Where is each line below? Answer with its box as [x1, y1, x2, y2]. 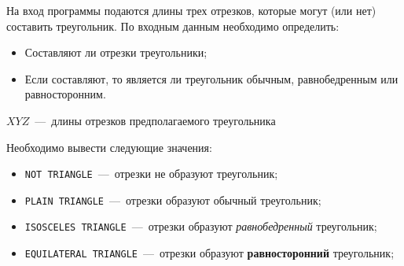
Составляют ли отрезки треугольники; [24, 44, 208, 61]
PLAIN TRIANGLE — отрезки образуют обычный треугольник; [24, 191, 321, 208]
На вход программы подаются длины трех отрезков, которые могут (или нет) [6, 2, 376, 18]
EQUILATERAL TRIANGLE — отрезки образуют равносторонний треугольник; [24, 245, 395, 261]
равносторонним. [24, 86, 106, 102]
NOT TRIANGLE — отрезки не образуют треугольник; [24, 165, 278, 182]
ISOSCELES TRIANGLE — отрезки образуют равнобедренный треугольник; [24, 218, 377, 235]
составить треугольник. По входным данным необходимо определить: [6, 17, 340, 34]
